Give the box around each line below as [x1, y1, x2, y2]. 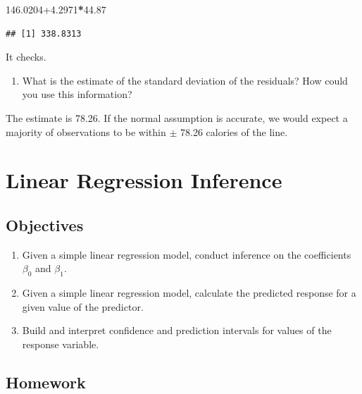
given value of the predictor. [22, 299, 144, 314]
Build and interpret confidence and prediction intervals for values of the [22, 323, 332, 338]
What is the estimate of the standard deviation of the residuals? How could [22, 73, 348, 87]
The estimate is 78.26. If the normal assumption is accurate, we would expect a [6, 110, 348, 125]
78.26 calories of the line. [180, 124, 288, 139]
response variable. [22, 336, 99, 351]
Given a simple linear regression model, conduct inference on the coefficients [22, 247, 351, 261]
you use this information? [22, 87, 132, 101]
